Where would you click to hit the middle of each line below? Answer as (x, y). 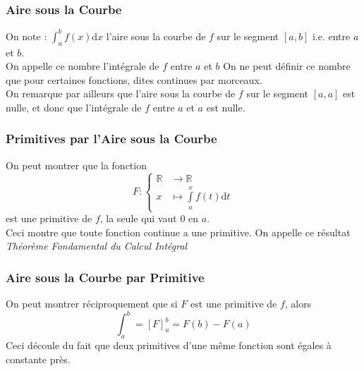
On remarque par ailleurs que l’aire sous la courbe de (121, 93)
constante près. (38, 359)
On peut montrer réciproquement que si (92, 304)
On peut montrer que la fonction (76, 165)
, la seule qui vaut (138, 218)
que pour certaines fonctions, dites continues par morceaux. (134, 79)
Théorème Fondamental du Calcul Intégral (97, 246)
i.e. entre (331, 36)
